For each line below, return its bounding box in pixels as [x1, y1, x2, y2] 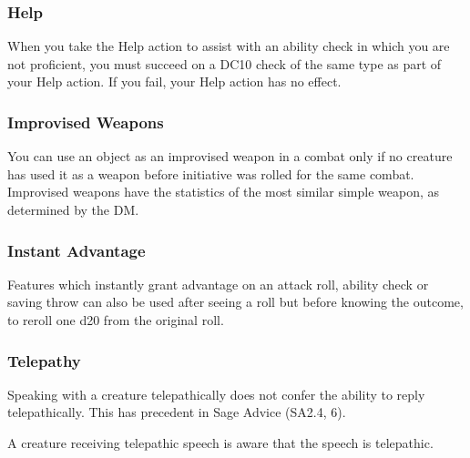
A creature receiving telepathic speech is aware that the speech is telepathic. [7, 433, 434, 452]
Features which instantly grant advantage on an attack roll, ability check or [7, 274, 429, 293]
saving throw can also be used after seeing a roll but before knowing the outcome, [7, 292, 464, 311]
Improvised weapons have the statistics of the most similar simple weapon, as [7, 182, 439, 201]
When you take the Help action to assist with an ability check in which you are [7, 36, 450, 56]
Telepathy [7, 349, 81, 371]
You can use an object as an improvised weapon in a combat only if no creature [7, 147, 453, 166]
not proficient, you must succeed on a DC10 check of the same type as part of [7, 54, 442, 73]
